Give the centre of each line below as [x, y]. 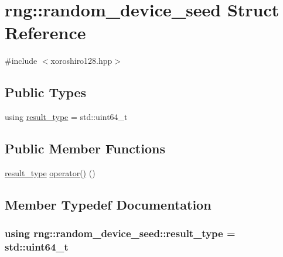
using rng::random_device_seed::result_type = [120, 233]
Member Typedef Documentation [108, 204]
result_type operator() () [50, 172]
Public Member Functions [85, 148]
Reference [45, 32]
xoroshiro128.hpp [81, 61]
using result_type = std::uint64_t [66, 117]
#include [21, 61]
